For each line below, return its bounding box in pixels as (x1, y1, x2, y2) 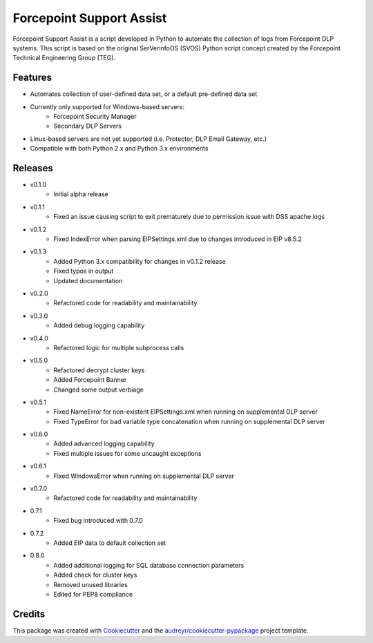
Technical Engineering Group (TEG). (12, 54, 116, 62)
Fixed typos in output (53, 267, 114, 276)
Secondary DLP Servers (53, 122, 122, 131)
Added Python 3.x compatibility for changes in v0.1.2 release (53, 257, 226, 265)
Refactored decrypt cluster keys (53, 366, 145, 374)
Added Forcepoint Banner (53, 376, 127, 384)
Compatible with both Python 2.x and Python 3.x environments (30, 144, 209, 153)
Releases (12, 162, 53, 174)
